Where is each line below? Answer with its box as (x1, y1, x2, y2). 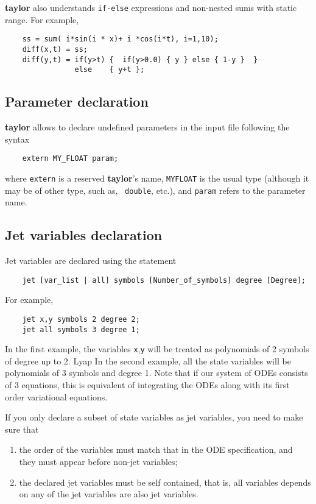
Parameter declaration (5, 92, 149, 111)
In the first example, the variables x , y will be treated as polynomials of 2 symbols (5, 343, 309, 355)
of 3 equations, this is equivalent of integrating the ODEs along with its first (5, 378, 290, 391)
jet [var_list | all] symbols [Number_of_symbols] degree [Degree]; (22, 275, 306, 285)
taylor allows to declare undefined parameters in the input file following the (5, 121, 290, 133)
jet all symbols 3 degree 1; (22, 325, 140, 334)
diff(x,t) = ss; (22, 44, 88, 54)
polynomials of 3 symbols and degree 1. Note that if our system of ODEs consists (5, 366, 308, 379)
